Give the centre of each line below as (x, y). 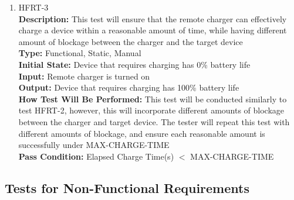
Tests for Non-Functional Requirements (127, 187)
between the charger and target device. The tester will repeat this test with (154, 121)
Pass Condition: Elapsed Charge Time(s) (96, 156)
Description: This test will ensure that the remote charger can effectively (153, 18)
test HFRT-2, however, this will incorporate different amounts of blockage (151, 110)
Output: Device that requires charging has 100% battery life (129, 87)
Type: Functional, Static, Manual (80, 53)
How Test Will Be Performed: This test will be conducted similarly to (153, 99)
